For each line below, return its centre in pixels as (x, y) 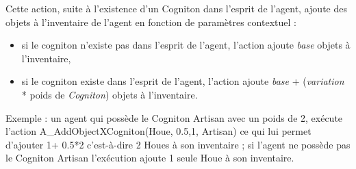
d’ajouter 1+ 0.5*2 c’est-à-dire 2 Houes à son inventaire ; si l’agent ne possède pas (178, 144)
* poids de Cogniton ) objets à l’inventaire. (110, 94)
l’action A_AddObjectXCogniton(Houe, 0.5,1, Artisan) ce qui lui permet (158, 131)
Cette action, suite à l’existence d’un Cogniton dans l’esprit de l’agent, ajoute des (176, 8)
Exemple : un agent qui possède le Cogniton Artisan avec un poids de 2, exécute (174, 117)
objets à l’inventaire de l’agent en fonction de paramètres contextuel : (151, 22)
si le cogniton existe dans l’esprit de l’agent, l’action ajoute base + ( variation (183, 81)
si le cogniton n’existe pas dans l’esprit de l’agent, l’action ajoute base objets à (186, 45)
